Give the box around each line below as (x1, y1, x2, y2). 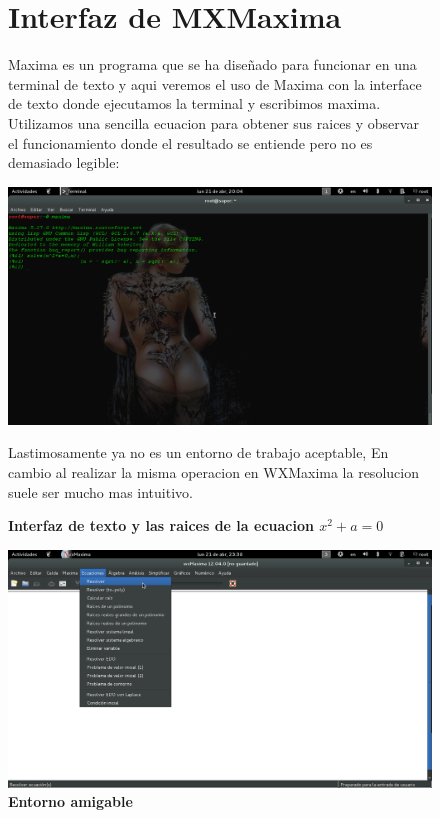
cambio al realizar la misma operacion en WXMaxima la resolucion (8, 461, 419, 482)
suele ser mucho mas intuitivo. (8, 481, 193, 502)
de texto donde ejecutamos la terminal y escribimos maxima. (8, 93, 381, 114)
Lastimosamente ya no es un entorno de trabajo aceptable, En (8, 442, 389, 463)
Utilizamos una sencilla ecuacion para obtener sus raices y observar (8, 112, 419, 133)
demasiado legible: (8, 152, 120, 173)
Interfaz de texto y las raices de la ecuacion (8, 515, 314, 536)
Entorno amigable (8, 791, 133, 812)
